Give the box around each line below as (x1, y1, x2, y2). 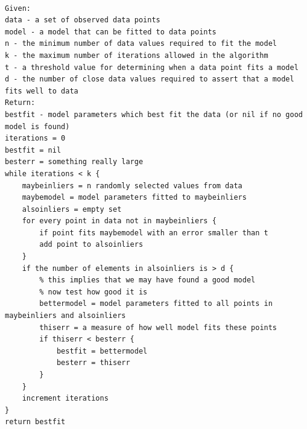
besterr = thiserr (56, 358, 130, 367)
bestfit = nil (5, 145, 62, 154)
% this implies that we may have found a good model (39, 276, 256, 285)
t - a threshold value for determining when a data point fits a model (5, 63, 299, 72)
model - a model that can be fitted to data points (5, 27, 217, 36)
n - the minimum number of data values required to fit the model (5, 39, 277, 48)
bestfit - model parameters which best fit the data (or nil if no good (5, 110, 303, 119)
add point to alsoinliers (39, 240, 144, 249)
